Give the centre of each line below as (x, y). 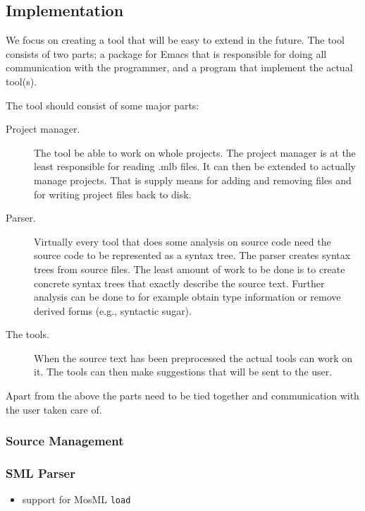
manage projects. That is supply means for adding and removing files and (193, 180)
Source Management (65, 441)
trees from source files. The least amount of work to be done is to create (190, 269)
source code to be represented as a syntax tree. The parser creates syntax (192, 255)
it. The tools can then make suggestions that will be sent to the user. (183, 372)
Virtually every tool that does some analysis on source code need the (182, 241)
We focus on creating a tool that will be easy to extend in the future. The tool (175, 40)
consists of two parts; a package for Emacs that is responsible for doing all (166, 53)
